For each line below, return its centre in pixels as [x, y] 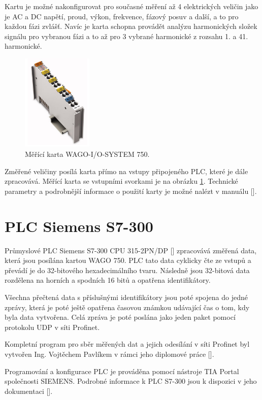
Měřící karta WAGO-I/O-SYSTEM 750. [87, 154]
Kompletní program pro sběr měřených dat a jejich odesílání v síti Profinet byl [127, 344]
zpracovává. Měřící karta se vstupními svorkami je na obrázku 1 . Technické [121, 181]
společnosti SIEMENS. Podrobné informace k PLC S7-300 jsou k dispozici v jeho [131, 381]
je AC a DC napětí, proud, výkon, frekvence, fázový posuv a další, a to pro [122, 16]
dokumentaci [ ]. [29, 391]
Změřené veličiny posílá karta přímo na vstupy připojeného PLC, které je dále [126, 171]
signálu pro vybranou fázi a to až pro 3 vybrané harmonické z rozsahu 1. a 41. [126, 36]
